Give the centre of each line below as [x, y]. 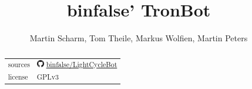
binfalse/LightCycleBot [82, 64]
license [18, 77]
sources [19, 64]
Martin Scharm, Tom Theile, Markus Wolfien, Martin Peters [139, 38]
